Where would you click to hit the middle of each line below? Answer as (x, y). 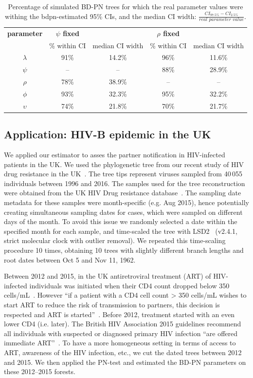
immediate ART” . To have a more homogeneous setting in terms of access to (120, 343)
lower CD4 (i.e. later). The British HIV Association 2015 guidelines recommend (123, 324)
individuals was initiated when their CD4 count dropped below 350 (129, 285)
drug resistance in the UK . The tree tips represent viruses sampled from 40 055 (123, 174)
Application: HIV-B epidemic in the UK (108, 134)
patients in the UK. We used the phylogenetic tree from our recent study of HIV (124, 164)
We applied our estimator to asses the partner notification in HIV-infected (115, 155)
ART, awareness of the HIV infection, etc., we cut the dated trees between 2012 (123, 352)
